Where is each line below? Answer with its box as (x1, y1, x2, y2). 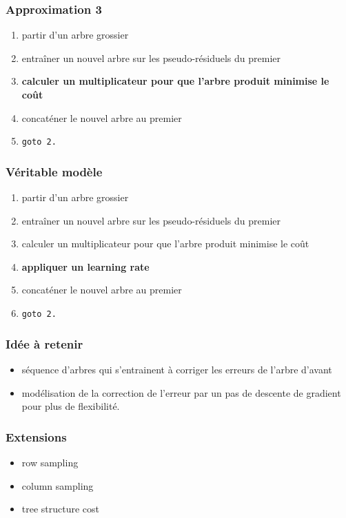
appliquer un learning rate (21, 259, 150, 273)
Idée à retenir (6, 335, 83, 352)
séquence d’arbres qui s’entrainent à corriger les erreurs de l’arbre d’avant (21, 362, 332, 376)
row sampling (21, 455, 79, 469)
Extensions (6, 428, 67, 445)
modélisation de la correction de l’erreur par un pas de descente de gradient (21, 385, 341, 400)
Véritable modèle (6, 163, 103, 180)
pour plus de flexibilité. (21, 399, 120, 413)
